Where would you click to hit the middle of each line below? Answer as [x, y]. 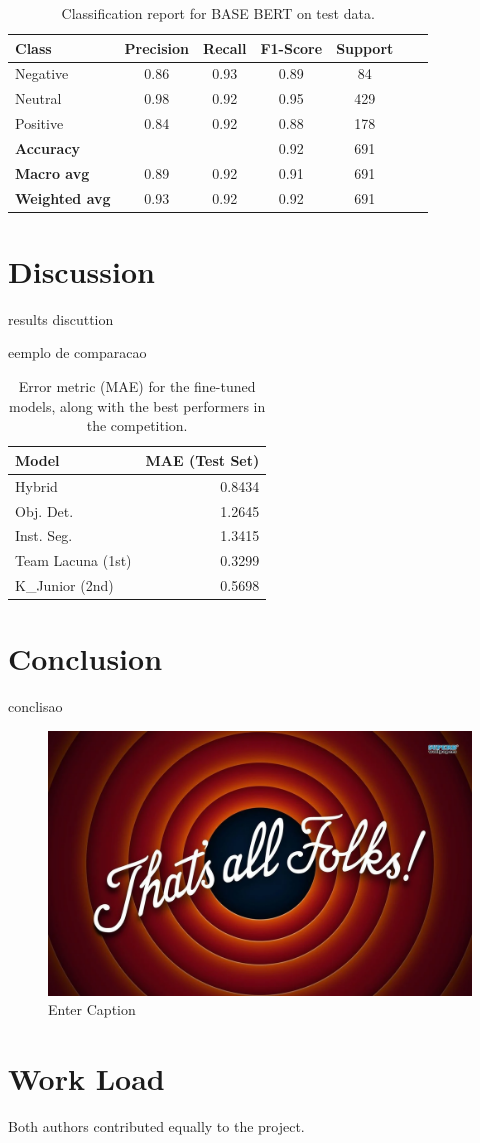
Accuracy [48, 147]
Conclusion [85, 658]
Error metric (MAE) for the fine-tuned [137, 386]
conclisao [35, 706]
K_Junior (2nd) [64, 585]
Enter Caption [92, 1009]
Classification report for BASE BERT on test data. [218, 13]
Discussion [81, 270]
